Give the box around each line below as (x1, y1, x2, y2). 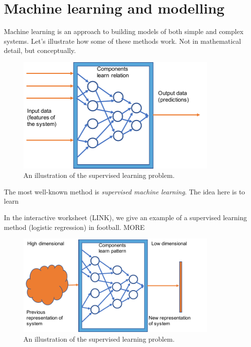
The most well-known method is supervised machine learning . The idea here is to (4, 186, 245, 196)
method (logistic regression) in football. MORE (4, 222, 145, 232)
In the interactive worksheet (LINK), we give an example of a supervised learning (4, 212, 247, 222)
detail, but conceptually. (4, 45, 76, 55)
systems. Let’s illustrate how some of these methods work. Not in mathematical (4, 35, 241, 46)
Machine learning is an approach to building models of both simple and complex (4, 26, 244, 36)
